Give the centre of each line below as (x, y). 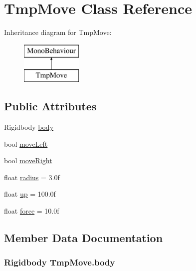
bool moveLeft (26, 143)
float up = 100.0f (30, 194)
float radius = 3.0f (32, 177)
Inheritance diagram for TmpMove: (58, 32)
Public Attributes (50, 106)
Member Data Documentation (84, 238)
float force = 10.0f (32, 211)
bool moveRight (28, 160)
